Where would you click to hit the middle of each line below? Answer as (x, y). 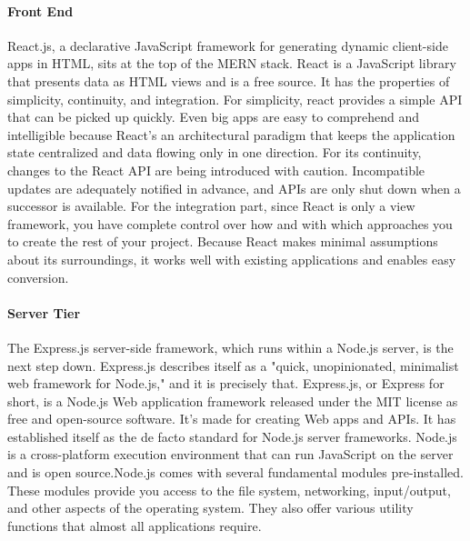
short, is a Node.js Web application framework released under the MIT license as (233, 401)
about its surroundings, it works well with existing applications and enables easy (232, 259)
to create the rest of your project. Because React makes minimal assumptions (223, 241)
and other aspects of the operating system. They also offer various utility (210, 508)
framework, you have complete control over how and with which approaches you (230, 223)
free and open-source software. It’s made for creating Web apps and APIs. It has (232, 419)
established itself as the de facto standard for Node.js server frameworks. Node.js (232, 436)
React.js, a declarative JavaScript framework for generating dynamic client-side (228, 45)
